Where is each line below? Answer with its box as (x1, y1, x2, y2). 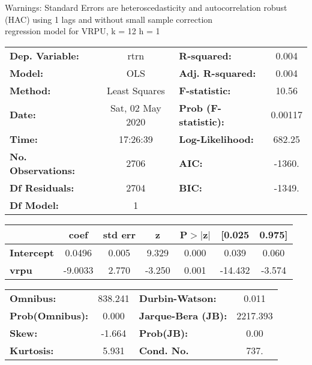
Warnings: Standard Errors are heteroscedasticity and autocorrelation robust (5, 1, 287, 13)
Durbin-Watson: (139, 291, 217, 305)
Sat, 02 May (110, 100, 161, 115)
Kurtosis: (10, 343, 54, 357)
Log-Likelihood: (179, 131, 254, 146)
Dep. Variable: (10, 48, 79, 62)
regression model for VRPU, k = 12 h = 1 (5, 25, 160, 37)
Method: (10, 83, 51, 97)
